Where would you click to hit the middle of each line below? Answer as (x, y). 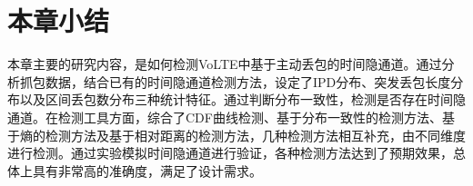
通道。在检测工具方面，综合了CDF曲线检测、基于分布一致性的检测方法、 (225, 117)
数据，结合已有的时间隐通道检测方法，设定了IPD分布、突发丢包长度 (248, 81)
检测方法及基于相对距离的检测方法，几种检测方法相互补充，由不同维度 (255, 135)
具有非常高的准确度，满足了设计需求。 (147, 170)
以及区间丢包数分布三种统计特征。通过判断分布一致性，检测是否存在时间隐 (242, 99)
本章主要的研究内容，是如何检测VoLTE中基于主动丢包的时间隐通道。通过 (225, 64)
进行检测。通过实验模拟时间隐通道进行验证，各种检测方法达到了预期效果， (230, 153)
